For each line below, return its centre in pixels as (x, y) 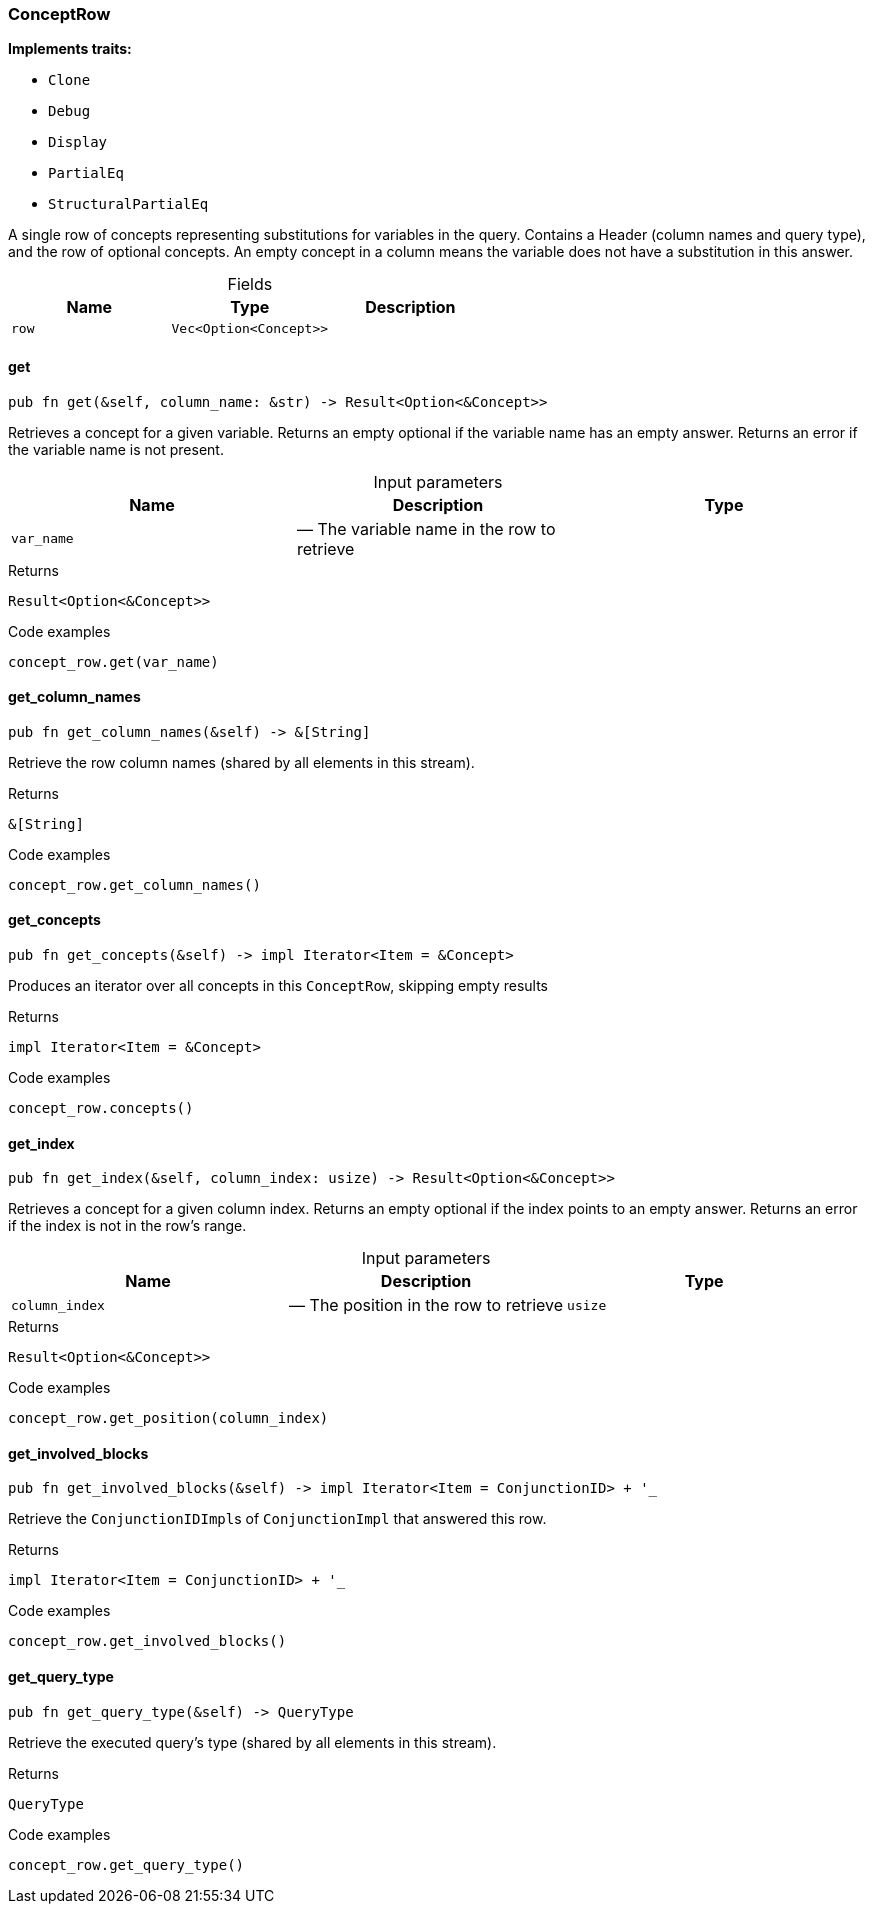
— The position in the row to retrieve (426, 1305)
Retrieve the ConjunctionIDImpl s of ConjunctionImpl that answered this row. (277, 1519)
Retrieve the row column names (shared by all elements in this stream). (241, 762)
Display (78, 142)
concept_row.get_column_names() (134, 884)
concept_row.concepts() (101, 1108)
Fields (250, 284)
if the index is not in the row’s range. (127, 1226)
